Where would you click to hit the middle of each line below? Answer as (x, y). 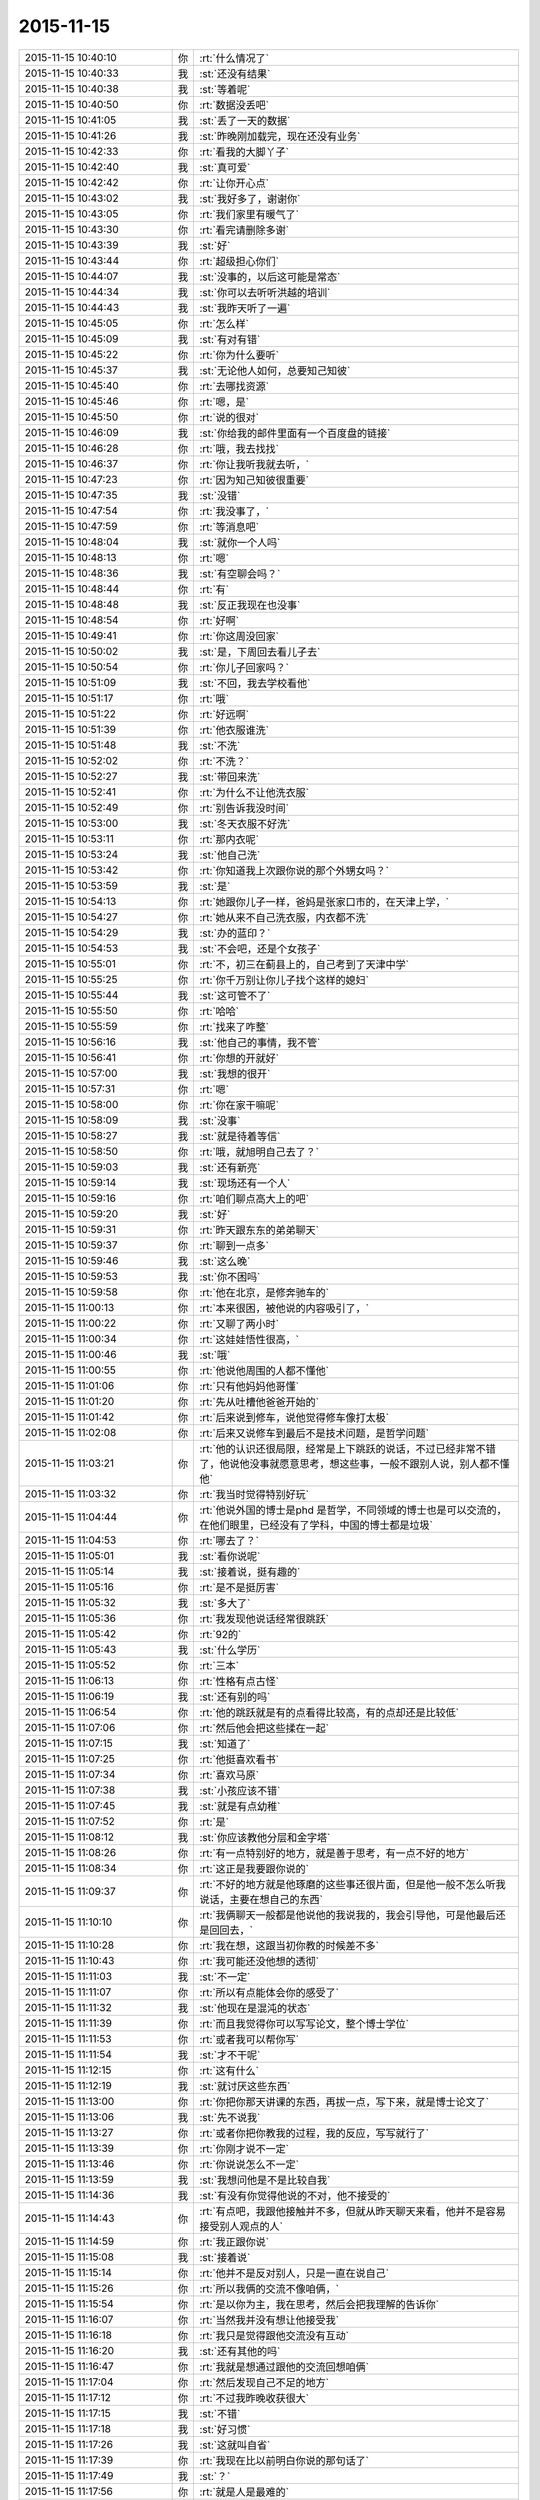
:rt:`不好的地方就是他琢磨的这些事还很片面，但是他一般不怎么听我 (353, 1884)
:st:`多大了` (225, 1603)
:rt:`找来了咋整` (234, 1027)
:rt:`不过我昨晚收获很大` (254, 2398)
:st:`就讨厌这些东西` (245, 2086)
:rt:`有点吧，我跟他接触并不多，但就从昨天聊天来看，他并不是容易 (353, 2211)
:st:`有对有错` (230, 339)
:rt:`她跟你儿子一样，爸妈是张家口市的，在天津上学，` (324, 902)
